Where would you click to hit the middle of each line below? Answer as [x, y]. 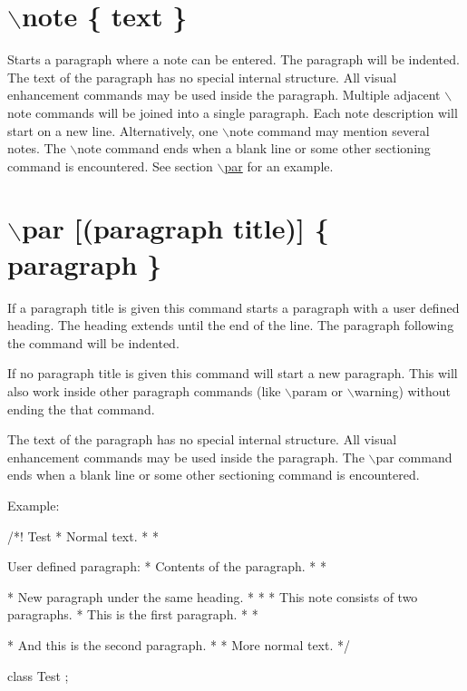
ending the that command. [81, 409]
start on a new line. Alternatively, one [113, 130]
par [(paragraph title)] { [175, 228]
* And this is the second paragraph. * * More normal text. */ [179, 644]
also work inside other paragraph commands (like [144, 390]
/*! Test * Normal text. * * [83, 535]
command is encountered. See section [110, 165]
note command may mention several [329, 130]
